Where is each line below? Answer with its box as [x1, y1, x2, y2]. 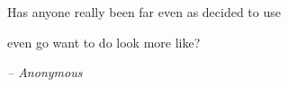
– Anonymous [7, 63, 83, 82]
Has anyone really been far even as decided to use [7, 3, 281, 21]
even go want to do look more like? [7, 32, 201, 51]
